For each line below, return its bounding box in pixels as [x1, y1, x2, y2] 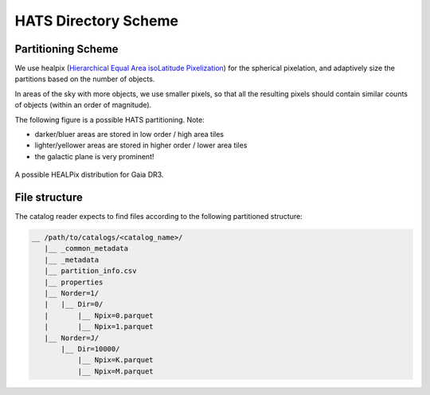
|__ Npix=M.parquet [77, 366, 154, 376]
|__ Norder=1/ [44, 289, 100, 298]
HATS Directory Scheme [14, 12, 179, 29]
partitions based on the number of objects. [14, 74, 155, 84]
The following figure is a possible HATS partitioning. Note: [14, 115, 205, 124]
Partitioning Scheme [14, 42, 119, 56]
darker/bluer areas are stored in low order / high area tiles [34, 130, 225, 139]
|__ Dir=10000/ [61, 344, 120, 354]
